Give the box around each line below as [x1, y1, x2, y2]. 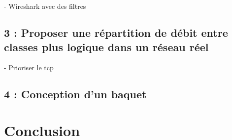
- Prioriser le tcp [4, 62, 54, 73]
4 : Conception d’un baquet [4, 86, 147, 102]
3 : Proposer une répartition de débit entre [4, 25, 228, 40]
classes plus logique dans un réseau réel [4, 39, 209, 55]
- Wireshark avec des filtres [4, 1, 86, 11]
